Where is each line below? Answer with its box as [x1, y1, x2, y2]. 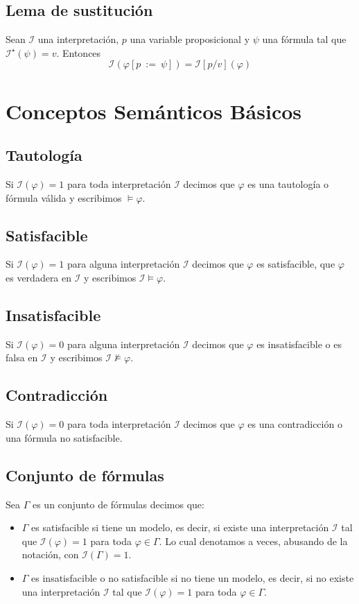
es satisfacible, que [256, 257, 335, 271]
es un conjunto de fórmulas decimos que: [32, 497, 204, 511]
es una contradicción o [247, 417, 342, 431]
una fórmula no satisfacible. [6, 430, 123, 445]
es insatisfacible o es [256, 336, 342, 351]
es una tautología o [247, 176, 329, 191]
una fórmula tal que [262, 32, 347, 46]
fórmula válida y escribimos [6, 190, 122, 205]
